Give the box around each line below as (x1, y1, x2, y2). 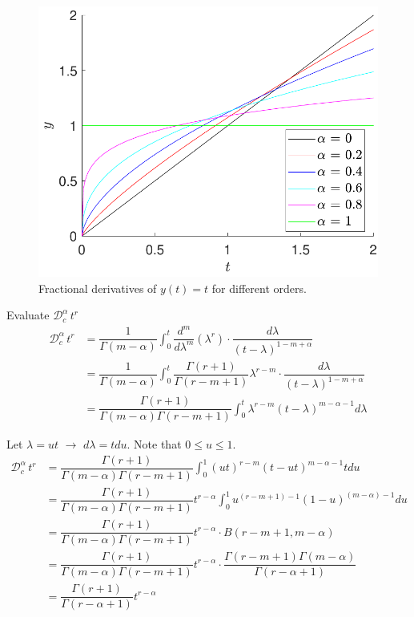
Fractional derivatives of (38, 279, 157, 296)
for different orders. (211, 279, 307, 296)
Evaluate (6, 306, 50, 323)
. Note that (127, 436, 182, 453)
